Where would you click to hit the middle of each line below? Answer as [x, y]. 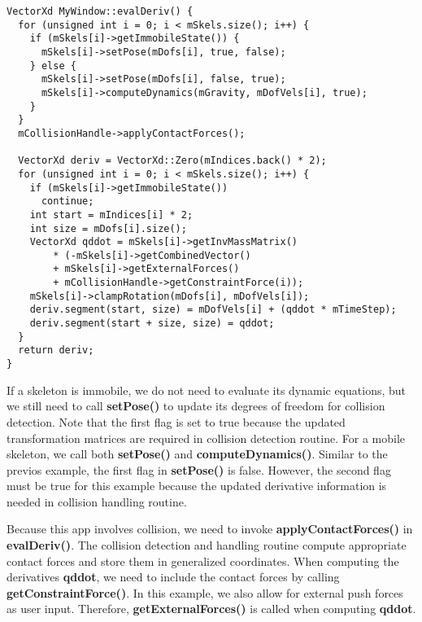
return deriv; [56, 350]
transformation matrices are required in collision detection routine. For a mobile [206, 438]
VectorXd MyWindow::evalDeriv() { [100, 11]
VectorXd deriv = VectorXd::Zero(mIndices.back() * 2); [172, 161]
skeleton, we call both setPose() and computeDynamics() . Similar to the [197, 454]
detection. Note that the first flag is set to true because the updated [176, 421]
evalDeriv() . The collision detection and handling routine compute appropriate [207, 545]
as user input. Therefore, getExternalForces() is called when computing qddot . [211, 609]
